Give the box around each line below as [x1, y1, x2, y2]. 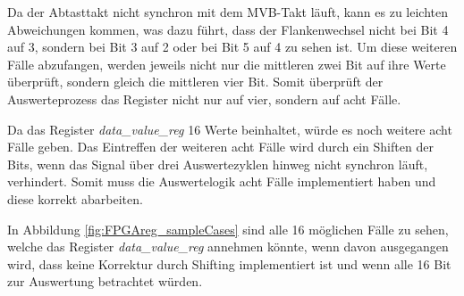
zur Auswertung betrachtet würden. [7, 272, 203, 291]
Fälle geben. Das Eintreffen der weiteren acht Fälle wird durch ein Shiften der [7, 137, 434, 156]
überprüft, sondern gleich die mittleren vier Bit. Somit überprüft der [7, 72, 384, 91]
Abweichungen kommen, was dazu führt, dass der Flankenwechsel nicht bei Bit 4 [7, 20, 449, 38]
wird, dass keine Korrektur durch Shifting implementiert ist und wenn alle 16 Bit [7, 254, 451, 273]
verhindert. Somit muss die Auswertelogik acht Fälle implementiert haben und [7, 172, 436, 191]
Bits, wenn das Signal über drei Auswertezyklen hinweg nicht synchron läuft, [7, 154, 428, 173]
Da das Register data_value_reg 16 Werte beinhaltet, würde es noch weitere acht [7, 119, 452, 138]
